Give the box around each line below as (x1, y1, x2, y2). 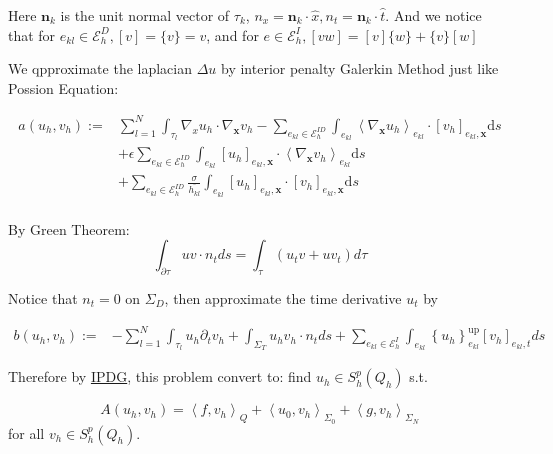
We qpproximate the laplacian (8, 58, 193, 79)
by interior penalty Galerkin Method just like (221, 58, 499, 79)
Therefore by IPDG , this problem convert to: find (8, 366, 312, 387)
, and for (206, 24, 259, 45)
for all (8, 422, 45, 443)
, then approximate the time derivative (164, 288, 402, 308)
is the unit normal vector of (60, 5, 230, 25)
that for (8, 24, 56, 45)
